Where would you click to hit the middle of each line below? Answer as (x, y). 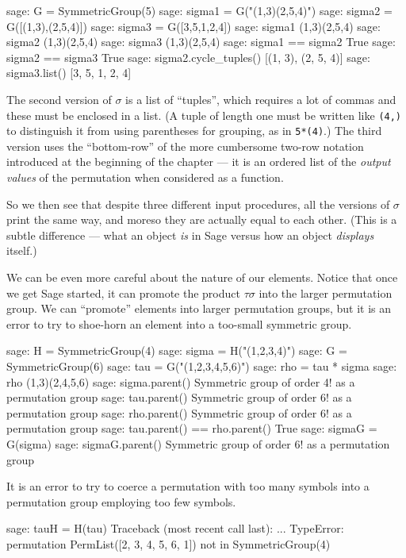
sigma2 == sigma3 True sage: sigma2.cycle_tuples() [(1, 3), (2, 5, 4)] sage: (188, 57)
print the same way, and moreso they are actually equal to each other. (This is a (202, 219)
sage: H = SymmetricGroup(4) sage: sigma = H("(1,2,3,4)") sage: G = (177, 350)
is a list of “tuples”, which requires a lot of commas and (261, 99)
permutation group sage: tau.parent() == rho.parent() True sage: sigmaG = (192, 428)
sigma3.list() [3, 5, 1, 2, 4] (69, 73)
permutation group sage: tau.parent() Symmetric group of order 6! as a (179, 397)
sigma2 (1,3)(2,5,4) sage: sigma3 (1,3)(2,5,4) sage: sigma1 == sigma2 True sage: (201, 42)
